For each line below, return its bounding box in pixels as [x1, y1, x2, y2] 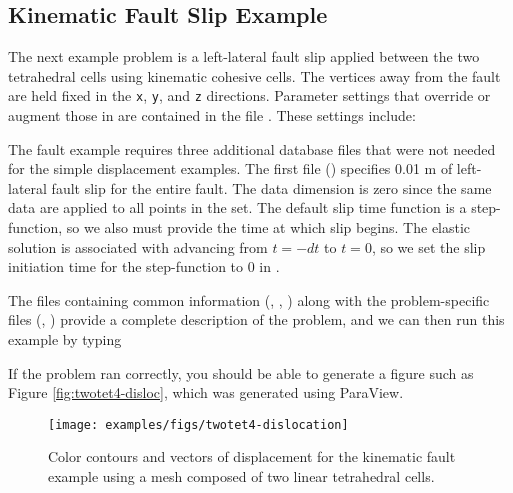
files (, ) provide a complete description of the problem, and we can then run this [8, 309, 505, 330]
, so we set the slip [371, 236, 486, 257]
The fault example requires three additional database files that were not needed [8, 138, 496, 159]
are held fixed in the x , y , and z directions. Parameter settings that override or [8, 85, 491, 106]
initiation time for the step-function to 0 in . [8, 256, 280, 277]
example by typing [8, 328, 122, 349]
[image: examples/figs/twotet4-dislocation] [48, 417, 349, 432]
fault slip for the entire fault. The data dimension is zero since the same [51, 177, 492, 198]
